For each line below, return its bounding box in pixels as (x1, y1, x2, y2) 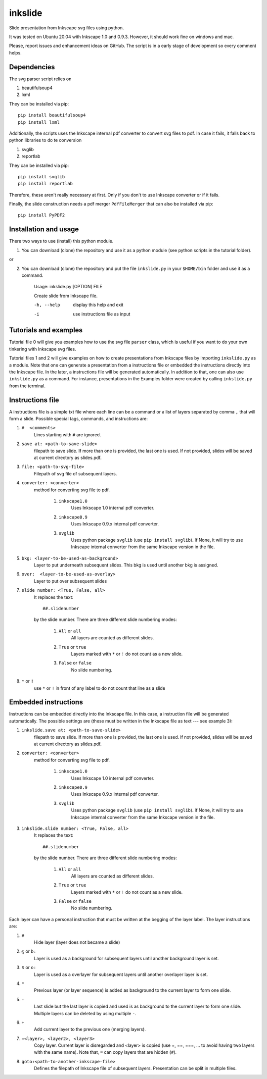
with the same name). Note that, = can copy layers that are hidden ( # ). (34, 1049, 177, 1055)
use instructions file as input (73, 311, 131, 317)
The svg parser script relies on (9, 76, 72, 82)
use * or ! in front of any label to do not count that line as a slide (34, 685, 166, 691)
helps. (9, 50, 22, 55)
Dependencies (9, 62, 55, 71)
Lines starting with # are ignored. (34, 431, 101, 438)
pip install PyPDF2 (18, 212, 65, 218)
